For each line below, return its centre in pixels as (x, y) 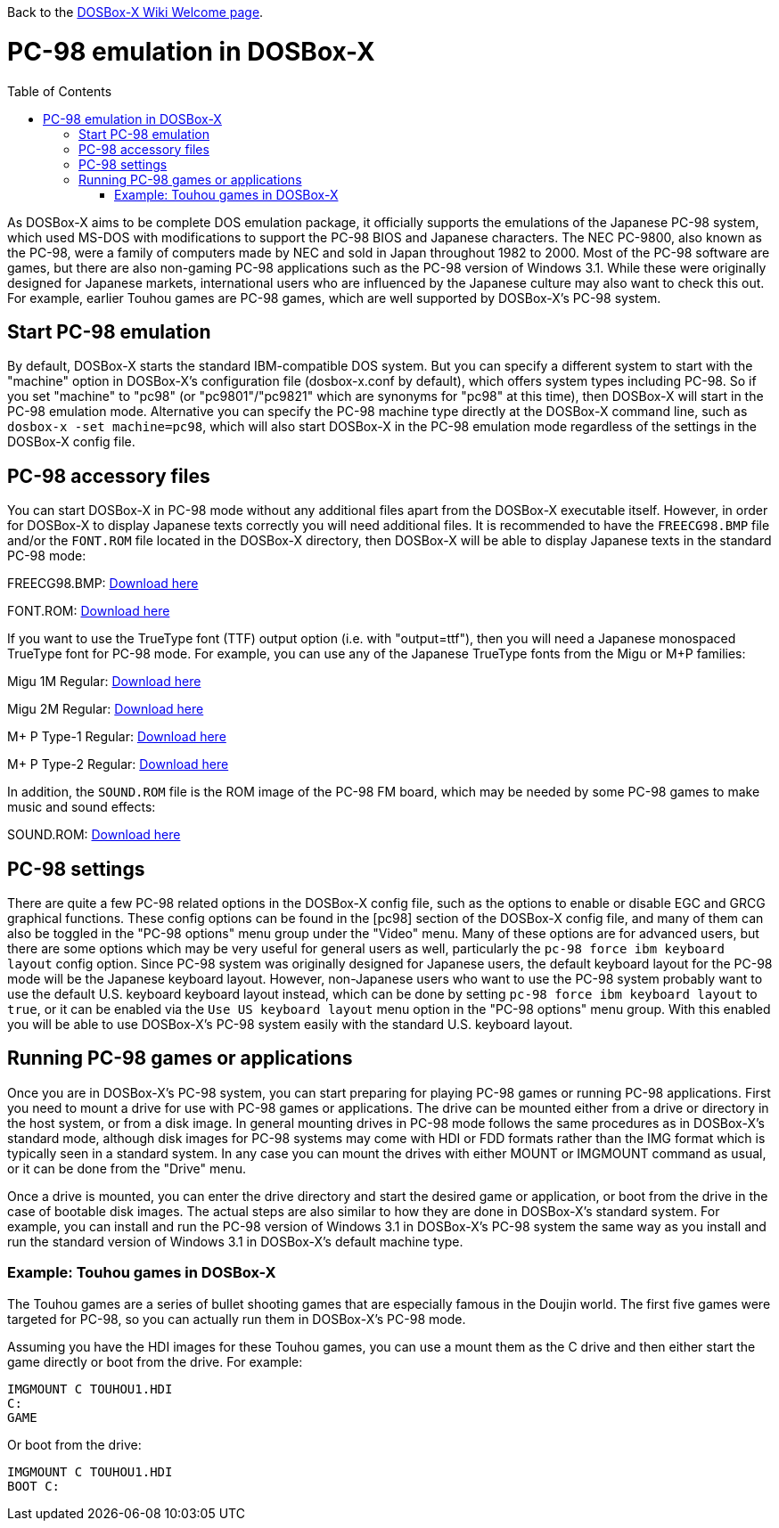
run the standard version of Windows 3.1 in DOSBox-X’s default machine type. (235, 1241)
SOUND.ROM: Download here (94, 835)
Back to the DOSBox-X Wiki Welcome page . (135, 12)
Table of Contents (60, 91)
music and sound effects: (82, 807)
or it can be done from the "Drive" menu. (127, 1168)
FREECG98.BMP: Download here (103, 584)
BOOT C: (34, 1486)
